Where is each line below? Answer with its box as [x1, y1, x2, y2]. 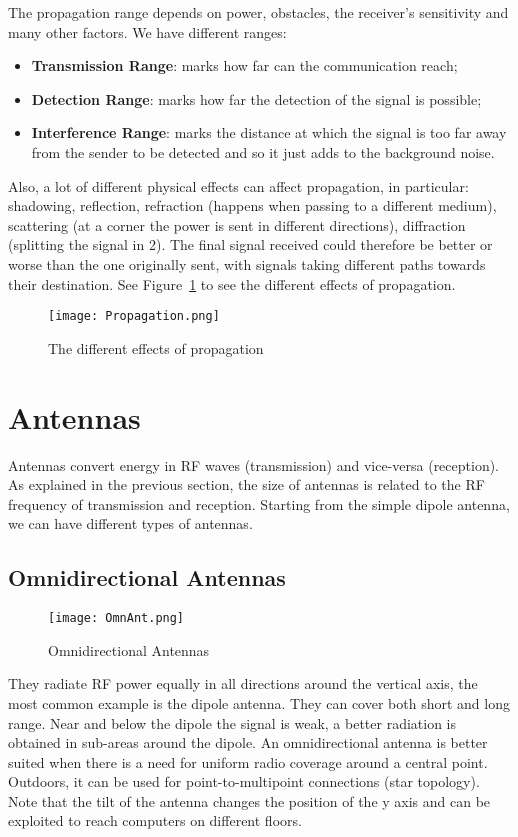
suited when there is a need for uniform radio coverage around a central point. [8, 751, 488, 772]
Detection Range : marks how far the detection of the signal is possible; [31, 88, 482, 109]
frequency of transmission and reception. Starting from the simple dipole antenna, [8, 493, 510, 514]
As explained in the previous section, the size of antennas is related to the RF [8, 474, 485, 495]
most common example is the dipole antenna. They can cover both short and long [8, 692, 510, 713]
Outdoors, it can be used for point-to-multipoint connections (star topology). [8, 771, 480, 792]
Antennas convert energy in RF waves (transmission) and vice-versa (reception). [8, 454, 500, 475]
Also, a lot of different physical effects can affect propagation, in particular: [8, 175, 469, 196]
